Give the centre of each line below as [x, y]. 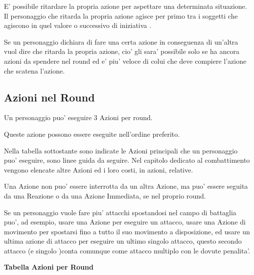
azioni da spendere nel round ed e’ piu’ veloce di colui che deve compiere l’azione [125, 61]
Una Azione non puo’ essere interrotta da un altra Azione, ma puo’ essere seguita [126, 186]
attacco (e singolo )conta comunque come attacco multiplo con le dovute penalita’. [127, 250]
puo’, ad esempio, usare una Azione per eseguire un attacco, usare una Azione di [125, 222]
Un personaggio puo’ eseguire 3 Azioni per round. [78, 117]
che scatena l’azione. [35, 70]
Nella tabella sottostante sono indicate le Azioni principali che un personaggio [121, 150]
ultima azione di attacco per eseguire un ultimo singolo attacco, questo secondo [123, 241]
